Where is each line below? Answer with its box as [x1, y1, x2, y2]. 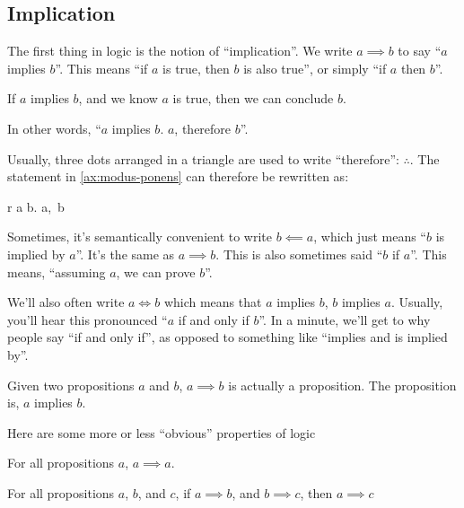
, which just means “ [313, 227, 426, 246]
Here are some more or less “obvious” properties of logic [7, 423, 316, 442]
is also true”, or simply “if [243, 58, 387, 77]
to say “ [398, 41, 442, 60]
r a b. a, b [7, 197, 65, 215]
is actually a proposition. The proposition [228, 375, 457, 394]
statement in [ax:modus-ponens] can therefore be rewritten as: [7, 167, 349, 186]
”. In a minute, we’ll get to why [258, 310, 431, 328]
